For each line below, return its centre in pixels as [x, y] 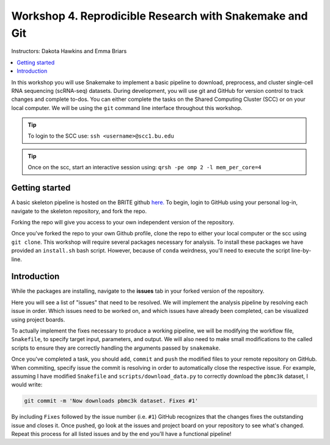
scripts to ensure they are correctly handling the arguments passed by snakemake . [116, 348]
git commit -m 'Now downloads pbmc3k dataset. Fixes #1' [111, 401]
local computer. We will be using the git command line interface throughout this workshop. [127, 108]
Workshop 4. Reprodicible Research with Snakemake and [159, 16]
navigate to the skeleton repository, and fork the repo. [79, 211]
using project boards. [38, 319]
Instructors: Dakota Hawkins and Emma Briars [69, 51]
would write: [27, 384]
